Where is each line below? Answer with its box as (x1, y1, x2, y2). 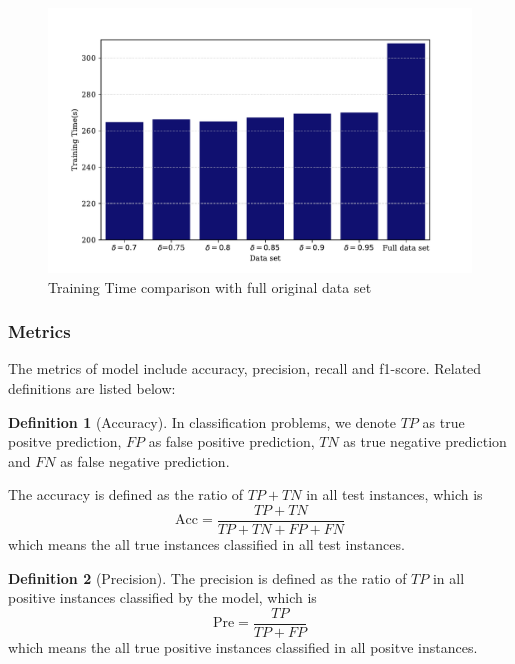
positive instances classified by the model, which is (8, 587, 317, 608)
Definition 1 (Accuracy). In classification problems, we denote (8, 411, 396, 432)
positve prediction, (8, 431, 122, 452)
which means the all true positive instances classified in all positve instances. (8, 636, 478, 657)
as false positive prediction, (148, 431, 315, 452)
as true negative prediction (343, 431, 507, 452)
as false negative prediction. (60, 450, 230, 471)
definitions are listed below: (8, 378, 176, 398)
